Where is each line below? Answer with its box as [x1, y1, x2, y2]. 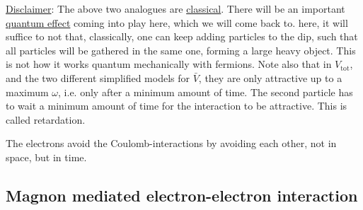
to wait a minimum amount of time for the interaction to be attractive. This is [6, 98, 347, 113]
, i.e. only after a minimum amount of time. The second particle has [58, 84, 353, 99]
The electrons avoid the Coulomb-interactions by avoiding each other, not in [6, 136, 337, 151]
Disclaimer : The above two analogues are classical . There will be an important [6, 1, 345, 16]
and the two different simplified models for [6, 70, 190, 85]
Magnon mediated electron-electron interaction [6, 184, 358, 206]
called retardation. [6, 112, 86, 127]
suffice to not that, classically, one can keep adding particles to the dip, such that [6, 29, 358, 44]
